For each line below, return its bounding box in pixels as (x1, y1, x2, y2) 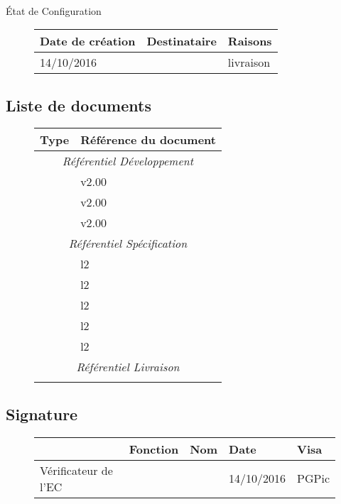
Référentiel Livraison (76, 358, 180, 376)
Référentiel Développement (62, 153, 194, 170)
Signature (6, 402, 78, 424)
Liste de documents (6, 94, 151, 116)
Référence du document (80, 131, 216, 148)
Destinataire (146, 33, 217, 50)
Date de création (40, 33, 136, 50)
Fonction (129, 440, 179, 457)
